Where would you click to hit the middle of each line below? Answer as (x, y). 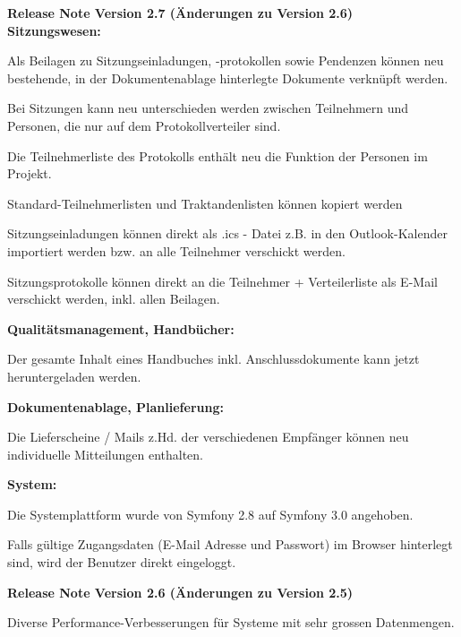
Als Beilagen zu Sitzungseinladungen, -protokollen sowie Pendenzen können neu (226, 60)
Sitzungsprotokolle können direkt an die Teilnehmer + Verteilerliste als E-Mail (222, 281)
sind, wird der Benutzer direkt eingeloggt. (122, 562)
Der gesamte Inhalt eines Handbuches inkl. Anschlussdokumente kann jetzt (213, 359)
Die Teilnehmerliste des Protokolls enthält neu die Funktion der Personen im (218, 155)
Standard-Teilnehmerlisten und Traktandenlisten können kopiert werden (205, 203)
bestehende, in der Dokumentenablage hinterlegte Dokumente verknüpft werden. (228, 77)
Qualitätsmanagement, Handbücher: (121, 328)
